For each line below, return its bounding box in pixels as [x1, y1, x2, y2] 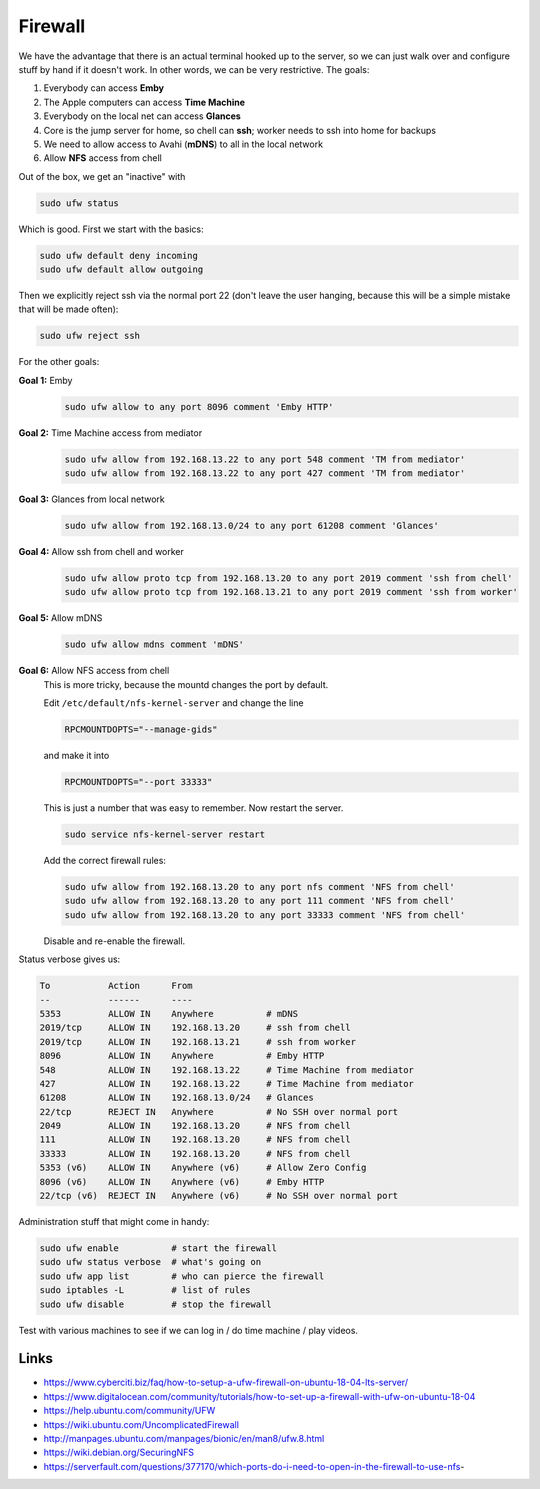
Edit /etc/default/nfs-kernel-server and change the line [43, 697, 304, 709]
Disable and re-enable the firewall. [43, 935, 186, 947]
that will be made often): [18, 303, 119, 315]
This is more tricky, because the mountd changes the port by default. [43, 678, 329, 690]
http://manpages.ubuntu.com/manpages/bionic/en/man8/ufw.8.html [43, 1433, 325, 1445]
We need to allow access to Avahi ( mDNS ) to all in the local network [43, 138, 324, 150]
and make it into [43, 750, 110, 762]
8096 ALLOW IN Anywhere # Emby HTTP [39, 1050, 325, 1062]
